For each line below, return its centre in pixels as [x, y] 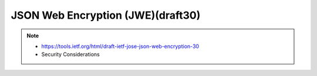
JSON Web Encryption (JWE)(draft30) [106, 15]
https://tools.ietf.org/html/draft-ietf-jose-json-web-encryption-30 [120, 46]
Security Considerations [70, 54]
